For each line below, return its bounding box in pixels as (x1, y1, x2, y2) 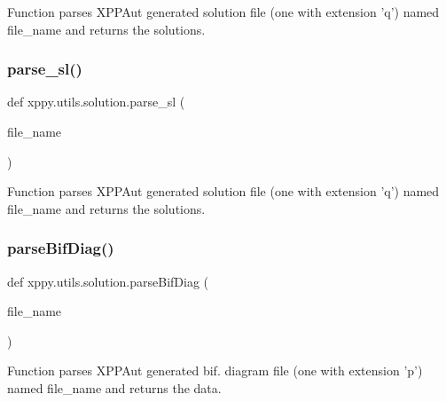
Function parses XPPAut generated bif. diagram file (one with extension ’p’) (7, 361, 423, 380)
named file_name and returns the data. (7, 378, 222, 397)
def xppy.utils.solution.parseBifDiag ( (7, 272, 209, 290)
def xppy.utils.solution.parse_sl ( (7, 92, 185, 111)
